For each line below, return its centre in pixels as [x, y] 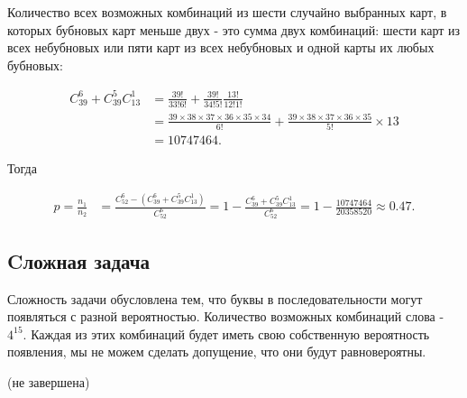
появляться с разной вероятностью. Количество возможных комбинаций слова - [226, 316]
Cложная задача [79, 260]
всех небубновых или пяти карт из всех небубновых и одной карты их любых [221, 47]
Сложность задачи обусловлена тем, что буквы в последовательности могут [215, 298]
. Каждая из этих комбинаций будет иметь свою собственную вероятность [226, 333]
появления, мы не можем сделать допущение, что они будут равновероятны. [217, 352]
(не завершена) [49, 381]
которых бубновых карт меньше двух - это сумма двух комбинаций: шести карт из [234, 29]
